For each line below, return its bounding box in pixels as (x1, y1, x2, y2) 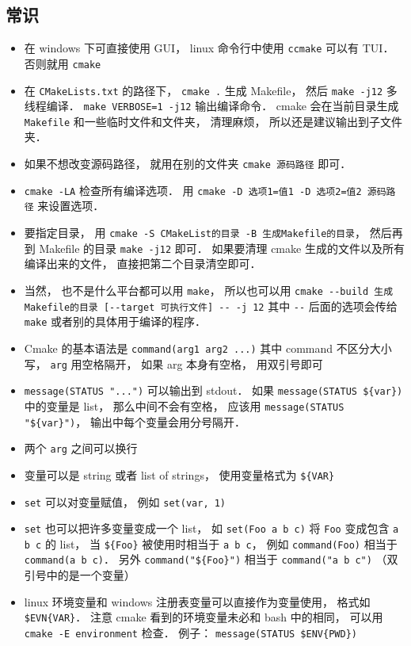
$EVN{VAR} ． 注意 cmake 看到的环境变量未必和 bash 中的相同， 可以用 (24, 609, 383, 625)
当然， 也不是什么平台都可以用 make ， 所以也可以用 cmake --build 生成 (24, 281, 394, 298)
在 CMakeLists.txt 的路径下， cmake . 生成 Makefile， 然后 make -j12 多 (24, 82, 398, 98)
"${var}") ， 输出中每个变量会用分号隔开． (24, 413, 245, 430)
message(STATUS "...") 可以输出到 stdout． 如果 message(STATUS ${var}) (24, 382, 403, 399)
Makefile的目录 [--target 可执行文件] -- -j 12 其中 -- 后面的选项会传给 (24, 297, 398, 314)
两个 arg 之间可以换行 (24, 440, 138, 457)
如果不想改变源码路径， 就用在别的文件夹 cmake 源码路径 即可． (24, 155, 352, 172)
